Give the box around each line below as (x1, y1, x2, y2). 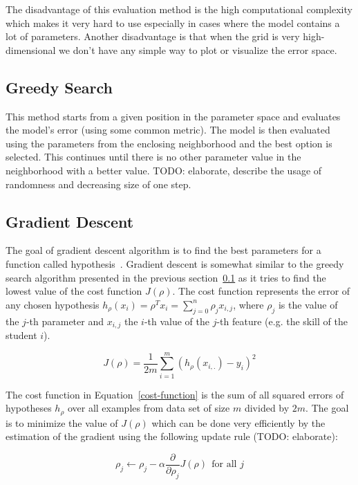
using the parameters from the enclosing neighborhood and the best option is (6, 136, 332, 150)
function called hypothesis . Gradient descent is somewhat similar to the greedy (6, 256, 344, 271)
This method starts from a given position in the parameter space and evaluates (6, 109, 341, 123)
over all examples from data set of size (67, 401, 230, 415)
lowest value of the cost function (6, 284, 142, 298)
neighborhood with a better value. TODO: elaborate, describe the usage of (6, 163, 322, 177)
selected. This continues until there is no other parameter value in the (6, 149, 301, 164)
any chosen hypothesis (6, 297, 100, 311)
